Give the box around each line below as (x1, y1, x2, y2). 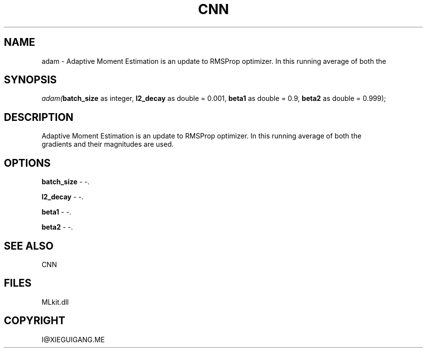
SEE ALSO (4, 239, 54, 252)
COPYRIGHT (4, 314, 65, 327)
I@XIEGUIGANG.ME (41, 335, 105, 344)
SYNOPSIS (4, 74, 57, 86)
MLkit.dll (41, 297, 69, 306)
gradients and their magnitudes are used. (41, 140, 174, 149)
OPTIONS (4, 156, 51, 169)
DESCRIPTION (4, 111, 74, 123)
